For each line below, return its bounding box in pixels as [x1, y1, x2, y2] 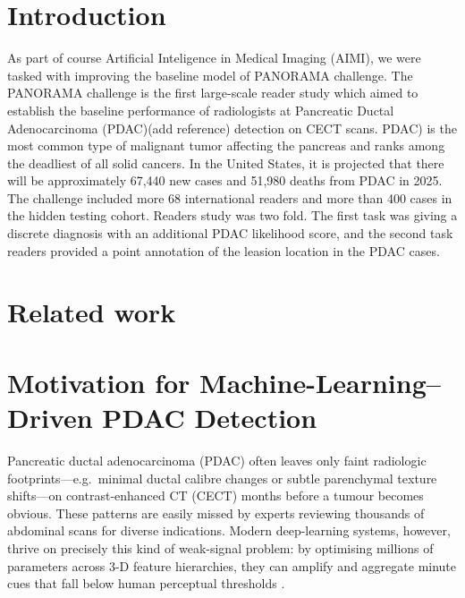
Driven [7, 399, 93, 435]
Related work [7, 294, 176, 330]
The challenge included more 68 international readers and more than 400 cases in [7, 188, 452, 207]
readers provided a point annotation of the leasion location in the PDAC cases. [7, 241, 440, 260]
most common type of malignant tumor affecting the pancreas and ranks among [7, 136, 445, 155]
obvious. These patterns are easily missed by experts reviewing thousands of [7, 503, 425, 522]
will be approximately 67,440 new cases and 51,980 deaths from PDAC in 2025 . [7, 171, 443, 190]
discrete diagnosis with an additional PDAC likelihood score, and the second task [7, 224, 453, 243]
